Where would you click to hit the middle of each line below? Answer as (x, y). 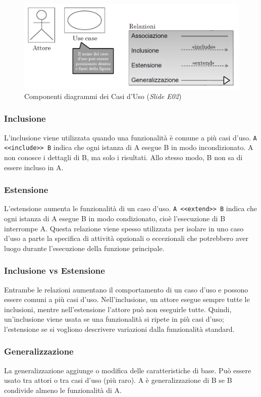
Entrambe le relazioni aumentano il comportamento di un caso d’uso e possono (126, 289)
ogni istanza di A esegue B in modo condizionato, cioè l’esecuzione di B (115, 218)
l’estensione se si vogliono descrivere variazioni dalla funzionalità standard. (119, 329)
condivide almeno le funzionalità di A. (63, 390)
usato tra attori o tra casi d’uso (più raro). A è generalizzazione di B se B (118, 380)
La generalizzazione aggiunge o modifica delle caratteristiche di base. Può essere (128, 370)
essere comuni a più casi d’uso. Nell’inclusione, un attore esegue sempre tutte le (127, 299)
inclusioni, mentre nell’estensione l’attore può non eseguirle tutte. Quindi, (118, 309)
